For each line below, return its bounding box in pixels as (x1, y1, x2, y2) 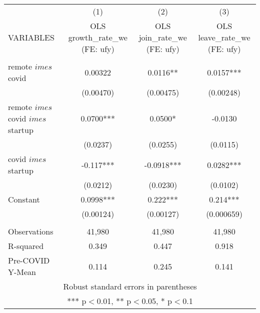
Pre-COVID (8, 254, 50, 266)
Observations (8, 225, 53, 237)
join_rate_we (138, 31, 187, 43)
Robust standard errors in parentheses (63, 280, 197, 292)
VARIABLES (8, 31, 54, 43)
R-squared (8, 240, 44, 251)
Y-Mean (8, 266, 36, 277)
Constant (8, 193, 40, 205)
